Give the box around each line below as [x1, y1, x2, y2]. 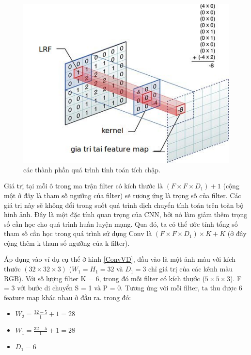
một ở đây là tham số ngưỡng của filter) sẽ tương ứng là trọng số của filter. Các [4, 190, 241, 200]
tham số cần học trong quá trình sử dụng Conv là [4, 228, 152, 238]
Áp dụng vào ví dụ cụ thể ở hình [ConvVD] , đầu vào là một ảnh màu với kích [4, 254, 235, 264]
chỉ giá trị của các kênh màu [148, 264, 233, 274]
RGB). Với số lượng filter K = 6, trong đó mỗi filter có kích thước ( [4, 273, 205, 283]
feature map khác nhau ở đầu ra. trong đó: [4, 292, 131, 302]
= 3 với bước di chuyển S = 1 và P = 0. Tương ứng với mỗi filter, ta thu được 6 [4, 283, 242, 293]
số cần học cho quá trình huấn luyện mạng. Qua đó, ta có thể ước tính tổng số [4, 219, 238, 229]
